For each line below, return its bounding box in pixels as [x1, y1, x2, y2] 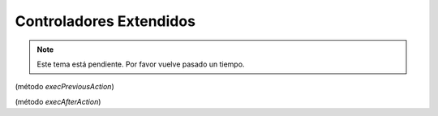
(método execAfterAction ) [15, 97, 101, 106]
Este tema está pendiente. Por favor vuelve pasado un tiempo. [36, 59, 245, 69]
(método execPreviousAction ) [15, 82, 114, 92]
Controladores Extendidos [15, 12, 196, 30]
